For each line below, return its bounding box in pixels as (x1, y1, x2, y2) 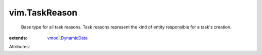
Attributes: (9, 44, 30, 50)
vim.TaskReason (9, 7, 78, 18)
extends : (9, 35, 28, 41)
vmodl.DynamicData (47, 35, 88, 41)
